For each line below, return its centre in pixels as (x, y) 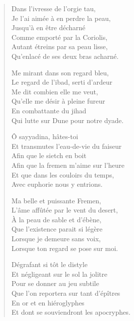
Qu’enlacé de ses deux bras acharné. (65, 56)
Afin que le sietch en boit (49, 155)
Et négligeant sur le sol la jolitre (59, 274)
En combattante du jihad (49, 110)
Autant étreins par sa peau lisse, (59, 46)
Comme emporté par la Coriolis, (59, 37)
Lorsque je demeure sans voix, (56, 239)
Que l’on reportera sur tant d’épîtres (66, 293)
